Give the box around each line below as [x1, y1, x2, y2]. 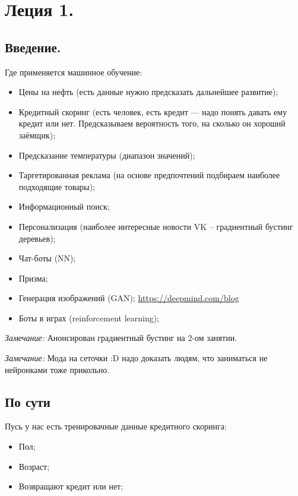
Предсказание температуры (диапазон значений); [18, 149, 195, 161]
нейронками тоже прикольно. [5, 363, 110, 375]
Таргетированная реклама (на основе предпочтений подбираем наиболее [18, 169, 280, 181]
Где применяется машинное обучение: [5, 65, 142, 78]
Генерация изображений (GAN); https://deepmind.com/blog [18, 292, 239, 304]
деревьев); [18, 232, 56, 244]
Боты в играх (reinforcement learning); [18, 311, 160, 324]
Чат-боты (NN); [18, 252, 76, 264]
